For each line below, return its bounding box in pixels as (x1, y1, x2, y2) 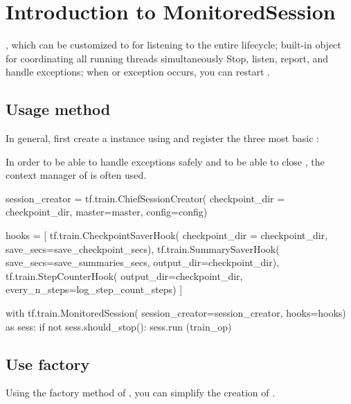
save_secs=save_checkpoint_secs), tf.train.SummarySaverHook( (6, 241, 280, 256)
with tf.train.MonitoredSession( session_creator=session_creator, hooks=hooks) (6, 306, 346, 320)
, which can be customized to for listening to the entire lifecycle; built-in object (6, 37, 341, 52)
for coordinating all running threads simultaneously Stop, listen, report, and (6, 51, 329, 65)
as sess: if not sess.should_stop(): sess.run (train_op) (6, 319, 232, 333)
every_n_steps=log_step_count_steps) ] (6, 282, 183, 297)
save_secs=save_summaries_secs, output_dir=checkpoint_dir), (6, 255, 280, 270)
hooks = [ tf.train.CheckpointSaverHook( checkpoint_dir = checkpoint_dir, (6, 228, 328, 243)
